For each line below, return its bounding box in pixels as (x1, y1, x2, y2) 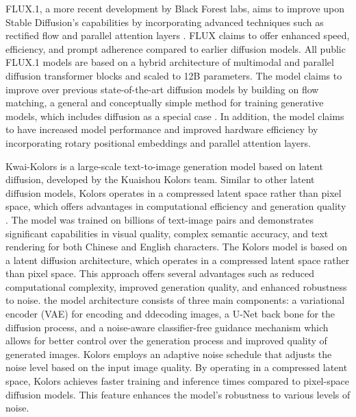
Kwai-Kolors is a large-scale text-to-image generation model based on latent (5, 158, 323, 173)
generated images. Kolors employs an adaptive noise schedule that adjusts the (5, 346, 332, 361)
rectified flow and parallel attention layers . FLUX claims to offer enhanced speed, (5, 28, 350, 43)
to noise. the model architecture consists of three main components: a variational (5, 293, 345, 307)
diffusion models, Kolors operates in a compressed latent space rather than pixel (5, 185, 342, 200)
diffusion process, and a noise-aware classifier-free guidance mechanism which (5, 320, 329, 334)
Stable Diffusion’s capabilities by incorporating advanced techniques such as (5, 14, 324, 29)
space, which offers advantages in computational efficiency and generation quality (5, 199, 346, 213)
